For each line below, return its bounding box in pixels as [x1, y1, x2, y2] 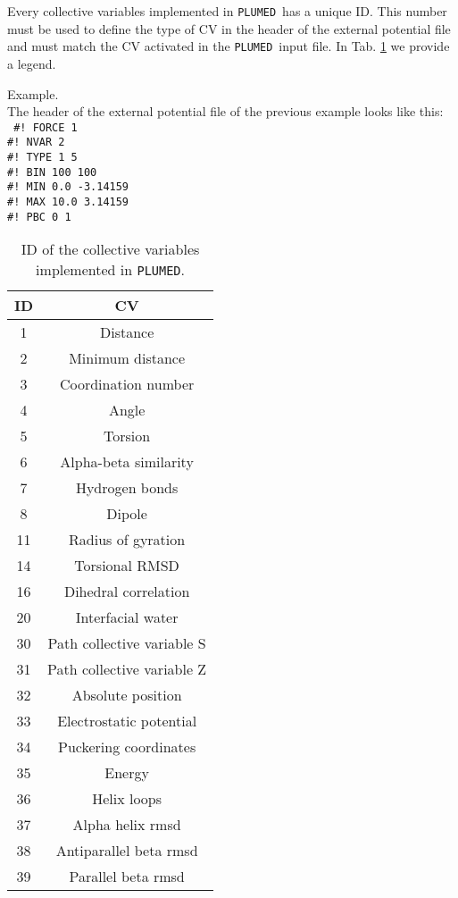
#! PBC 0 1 [7, 210, 71, 223]
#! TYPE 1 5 [7, 151, 78, 164]
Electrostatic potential [57, 710, 197, 732]
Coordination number [59, 373, 195, 395]
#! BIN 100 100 [7, 165, 97, 179]
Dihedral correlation [63, 581, 190, 602]
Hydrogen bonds [75, 477, 179, 499]
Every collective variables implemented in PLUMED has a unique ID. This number [7, 2, 447, 20]
